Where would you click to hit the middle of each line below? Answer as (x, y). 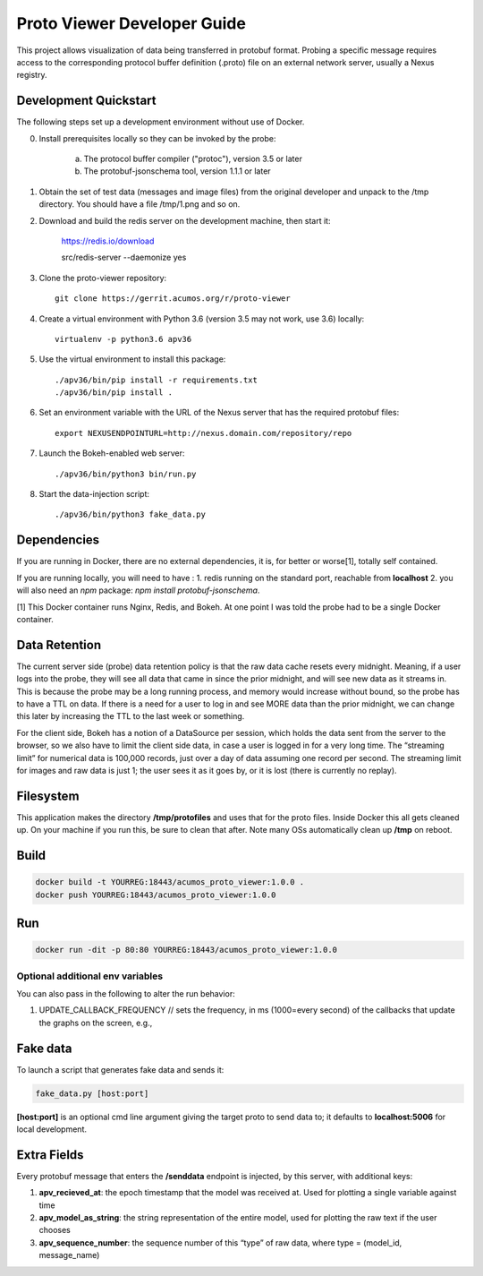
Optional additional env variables (90, 976)
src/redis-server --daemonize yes (124, 257)
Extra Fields (50, 1155)
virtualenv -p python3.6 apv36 (123, 339)
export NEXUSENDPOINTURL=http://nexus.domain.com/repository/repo (203, 433)
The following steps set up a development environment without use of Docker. (161, 122)
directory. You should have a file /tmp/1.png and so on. (140, 204)
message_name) (69, 1255)
